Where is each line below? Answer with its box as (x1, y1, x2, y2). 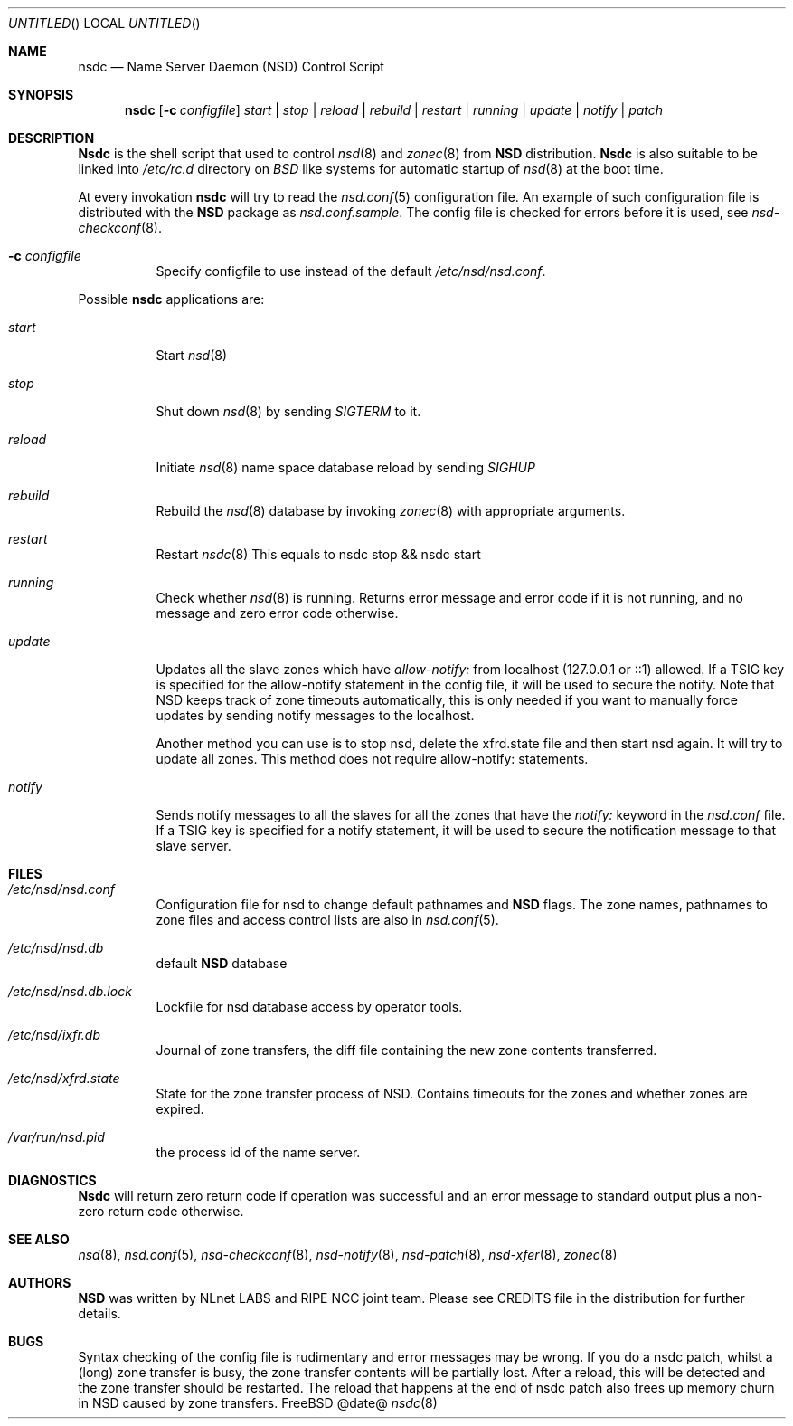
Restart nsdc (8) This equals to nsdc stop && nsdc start (156, 547, 481, 562)
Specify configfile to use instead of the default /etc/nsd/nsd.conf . (156, 263, 546, 279)
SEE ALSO (8, 1231, 70, 1247)
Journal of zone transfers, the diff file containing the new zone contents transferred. (156, 1042, 657, 1058)
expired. (156, 1101, 204, 1117)
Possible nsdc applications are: (78, 291, 265, 307)
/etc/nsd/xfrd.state (8, 1070, 120, 1086)
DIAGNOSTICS (8, 1173, 97, 1188)
